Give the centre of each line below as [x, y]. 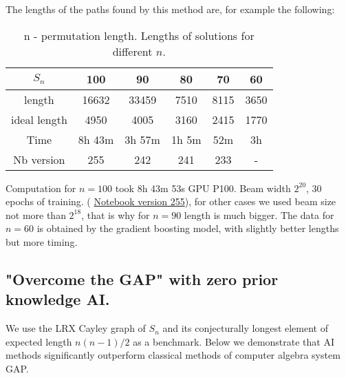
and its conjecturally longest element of [245, 328]
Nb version [39, 159]
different [132, 51]
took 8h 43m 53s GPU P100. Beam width [203, 188]
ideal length [39, 119]
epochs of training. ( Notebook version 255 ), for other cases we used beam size [171, 201]
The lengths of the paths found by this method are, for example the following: [170, 9]
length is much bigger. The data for [259, 214]
